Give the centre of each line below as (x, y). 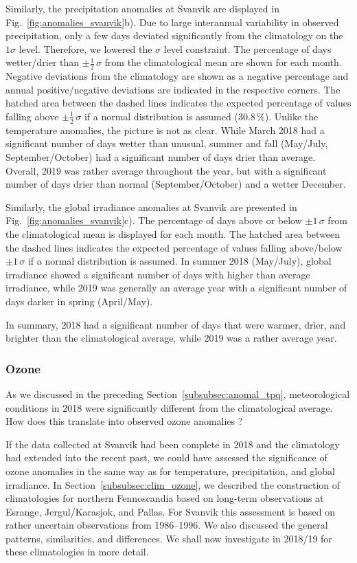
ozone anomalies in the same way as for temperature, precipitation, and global (170, 471)
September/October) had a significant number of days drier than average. (161, 157)
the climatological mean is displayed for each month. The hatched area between (173, 233)
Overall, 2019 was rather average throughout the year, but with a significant (166, 170)
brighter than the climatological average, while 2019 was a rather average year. (171, 338)
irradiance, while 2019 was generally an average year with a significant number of (176, 288)
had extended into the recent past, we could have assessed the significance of (166, 457)
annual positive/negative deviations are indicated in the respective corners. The (173, 89)
